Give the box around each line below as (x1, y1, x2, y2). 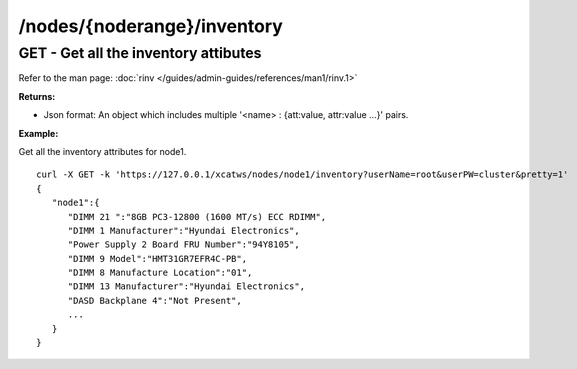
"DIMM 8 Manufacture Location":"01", (67, 267, 253, 279)
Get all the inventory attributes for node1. (18, 145, 187, 157)
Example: (18, 127, 59, 139)
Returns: (18, 90, 56, 102)
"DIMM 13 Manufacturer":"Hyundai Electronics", (67, 281, 305, 292)
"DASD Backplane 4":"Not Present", (67, 295, 242, 306)
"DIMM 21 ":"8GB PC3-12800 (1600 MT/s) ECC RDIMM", (67, 211, 327, 222)
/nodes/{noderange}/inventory (18, 15, 284, 37)
